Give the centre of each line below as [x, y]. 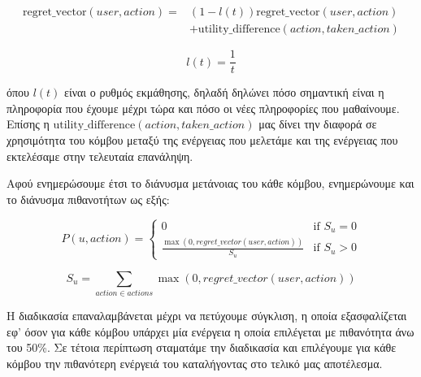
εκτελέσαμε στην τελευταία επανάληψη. [100, 156]
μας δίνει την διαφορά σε [318, 124]
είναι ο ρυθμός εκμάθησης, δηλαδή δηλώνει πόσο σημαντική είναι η [224, 92]
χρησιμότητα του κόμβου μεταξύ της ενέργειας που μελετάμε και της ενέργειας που [202, 139]
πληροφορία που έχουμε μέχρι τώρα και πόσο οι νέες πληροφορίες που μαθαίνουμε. [203, 108]
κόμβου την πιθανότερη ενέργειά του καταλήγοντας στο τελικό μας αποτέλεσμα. [195, 363]
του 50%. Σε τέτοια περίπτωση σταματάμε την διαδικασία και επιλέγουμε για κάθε [202, 347]
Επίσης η [28, 124]
